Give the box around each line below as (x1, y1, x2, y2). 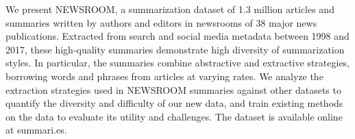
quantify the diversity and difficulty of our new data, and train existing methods (5, 96, 343, 110)
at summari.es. (5, 123, 67, 137)
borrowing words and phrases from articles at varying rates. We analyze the (5, 68, 323, 83)
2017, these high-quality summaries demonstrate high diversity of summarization (5, 42, 345, 56)
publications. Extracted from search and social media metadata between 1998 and (5, 29, 350, 43)
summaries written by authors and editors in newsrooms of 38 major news (5, 15, 317, 29)
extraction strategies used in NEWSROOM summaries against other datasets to (5, 82, 341, 97)
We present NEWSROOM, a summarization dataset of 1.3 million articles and (5, 2, 334, 16)
